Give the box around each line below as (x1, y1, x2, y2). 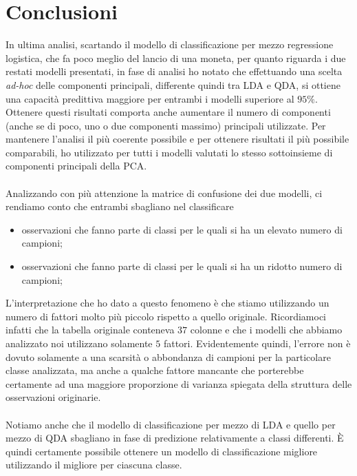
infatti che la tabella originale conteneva (6, 322, 175, 337)
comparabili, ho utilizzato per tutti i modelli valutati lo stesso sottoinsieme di (6, 145, 333, 159)
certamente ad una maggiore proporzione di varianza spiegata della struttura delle (6, 376, 352, 391)
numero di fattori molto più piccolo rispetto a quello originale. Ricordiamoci (6, 309, 327, 323)
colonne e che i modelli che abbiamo (190, 322, 343, 337)
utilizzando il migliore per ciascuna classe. (6, 457, 182, 472)
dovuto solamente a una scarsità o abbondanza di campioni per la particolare (6, 349, 331, 364)
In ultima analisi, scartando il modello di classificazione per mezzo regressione (6, 37, 334, 52)
